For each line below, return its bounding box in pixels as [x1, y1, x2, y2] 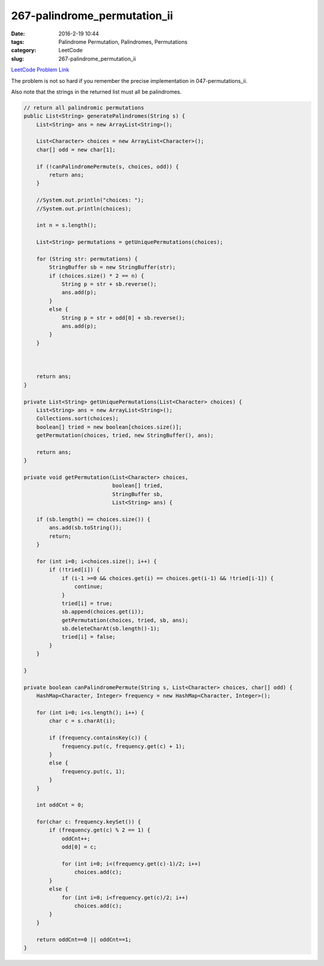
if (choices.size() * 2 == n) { [49, 272, 144, 279]
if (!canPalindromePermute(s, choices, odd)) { [36, 163, 179, 170]
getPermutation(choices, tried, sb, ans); [61, 617, 188, 624]
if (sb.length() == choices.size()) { [36, 516, 151, 523]
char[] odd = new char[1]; [36, 146, 116, 153]
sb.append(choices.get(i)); [61, 608, 144, 615]
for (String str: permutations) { [36, 255, 138, 262]
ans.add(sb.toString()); [49, 524, 122, 531]
